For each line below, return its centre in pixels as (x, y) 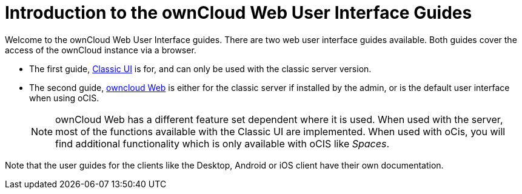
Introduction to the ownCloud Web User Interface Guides (239, 13)
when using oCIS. (64, 98)
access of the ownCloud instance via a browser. (101, 50)
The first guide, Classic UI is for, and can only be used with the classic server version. (200, 69)
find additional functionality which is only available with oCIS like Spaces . (222, 143)
